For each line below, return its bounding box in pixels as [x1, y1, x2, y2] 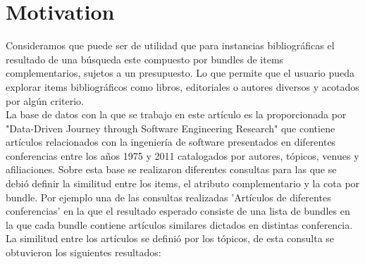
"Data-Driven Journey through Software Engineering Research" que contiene [6, 120, 335, 135]
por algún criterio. [6, 93, 84, 108]
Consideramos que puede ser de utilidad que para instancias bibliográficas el [6, 38, 335, 53]
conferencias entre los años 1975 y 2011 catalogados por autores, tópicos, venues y [6, 148, 359, 163]
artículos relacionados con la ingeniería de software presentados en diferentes [6, 134, 336, 149]
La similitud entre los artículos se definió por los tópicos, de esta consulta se [6, 231, 335, 246]
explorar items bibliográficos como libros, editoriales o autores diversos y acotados [6, 79, 359, 94]
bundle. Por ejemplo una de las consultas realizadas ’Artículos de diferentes [6, 189, 331, 204]
